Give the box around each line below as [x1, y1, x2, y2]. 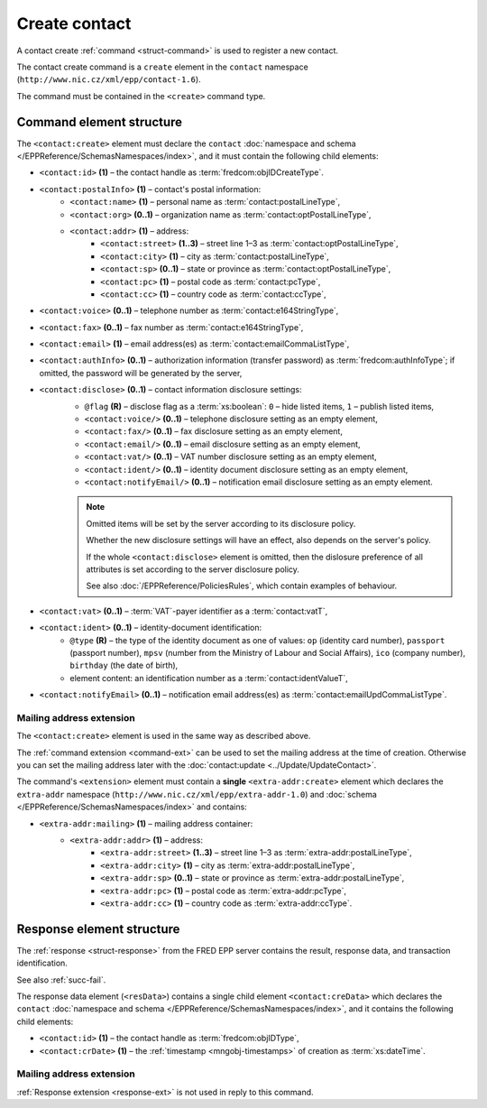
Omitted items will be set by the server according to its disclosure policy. [86, 518, 356, 529]
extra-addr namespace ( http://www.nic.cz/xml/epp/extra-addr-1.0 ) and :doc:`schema [16, 789, 378, 799]
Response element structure [16, 921, 180, 937]
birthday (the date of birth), [69, 660, 179, 671]
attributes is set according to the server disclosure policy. [86, 564, 299, 575]
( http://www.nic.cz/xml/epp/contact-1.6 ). [16, 74, 202, 85]
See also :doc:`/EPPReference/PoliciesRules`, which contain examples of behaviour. [86, 580, 398, 591]
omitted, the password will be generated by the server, [39, 367, 243, 378]
